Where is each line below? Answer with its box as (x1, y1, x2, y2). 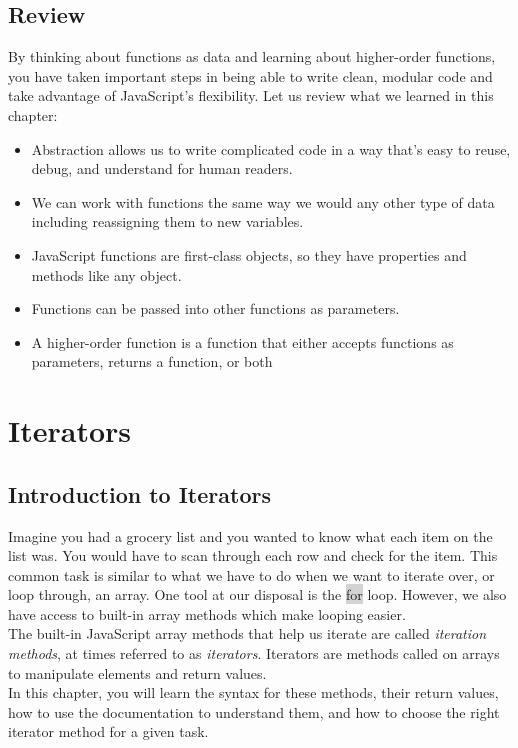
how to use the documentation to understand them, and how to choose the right (8, 701, 500, 722)
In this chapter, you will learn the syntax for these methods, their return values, (8, 682, 499, 703)
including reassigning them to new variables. (31, 211, 304, 232)
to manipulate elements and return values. (8, 662, 267, 683)
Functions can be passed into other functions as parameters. (31, 298, 400, 319)
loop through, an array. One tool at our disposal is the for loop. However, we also (8, 584, 507, 605)
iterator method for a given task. (8, 721, 209, 742)
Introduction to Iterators (8, 478, 271, 509)
